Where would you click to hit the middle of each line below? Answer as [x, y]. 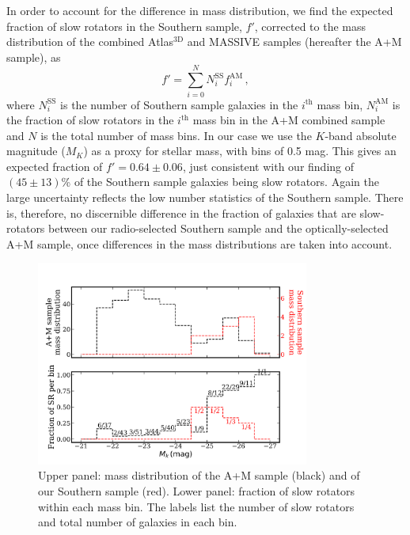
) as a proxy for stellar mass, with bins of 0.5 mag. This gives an [240, 151]
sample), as [34, 57]
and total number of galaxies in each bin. [138, 522]
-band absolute [361, 135]
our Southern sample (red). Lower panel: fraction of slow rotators [197, 491]
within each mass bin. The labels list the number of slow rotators [196, 506]
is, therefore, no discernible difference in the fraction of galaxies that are [181, 212]
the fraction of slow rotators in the [90, 120]
